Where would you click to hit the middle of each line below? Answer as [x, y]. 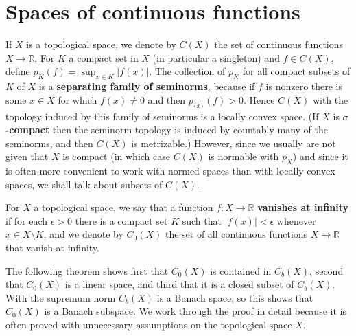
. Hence [259, 99]
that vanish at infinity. [53, 248]
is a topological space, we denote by [101, 44]
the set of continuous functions [279, 44]
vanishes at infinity [303, 207]
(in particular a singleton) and [216, 57]
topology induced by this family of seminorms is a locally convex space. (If [162, 116]
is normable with [244, 156]
